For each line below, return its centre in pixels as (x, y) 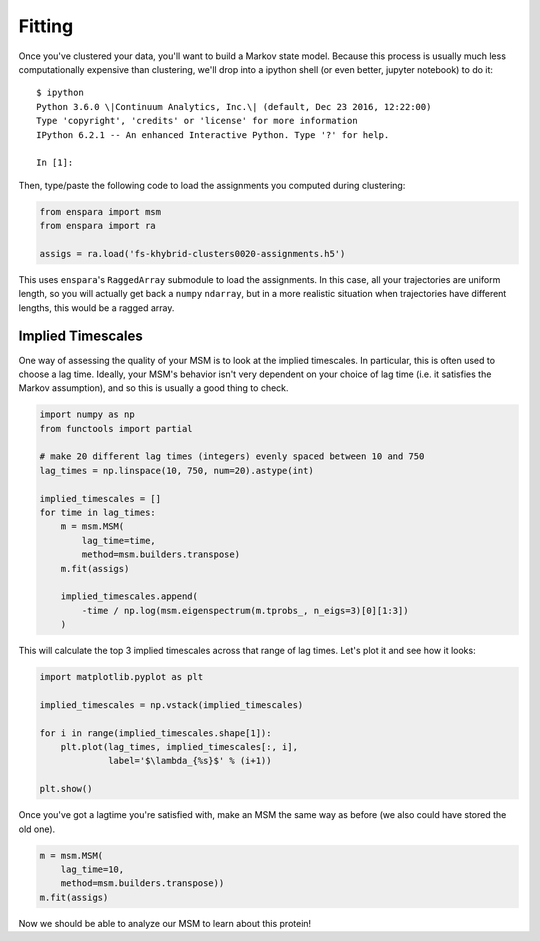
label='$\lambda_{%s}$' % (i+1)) (190, 761)
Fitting (46, 26)
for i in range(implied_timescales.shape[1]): (155, 733)
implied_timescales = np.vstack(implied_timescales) (171, 704)
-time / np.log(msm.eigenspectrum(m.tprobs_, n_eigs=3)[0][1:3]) (245, 610)
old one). (37, 829)
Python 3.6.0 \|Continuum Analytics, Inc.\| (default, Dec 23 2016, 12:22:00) (234, 106)
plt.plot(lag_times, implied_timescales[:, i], (179, 747)
